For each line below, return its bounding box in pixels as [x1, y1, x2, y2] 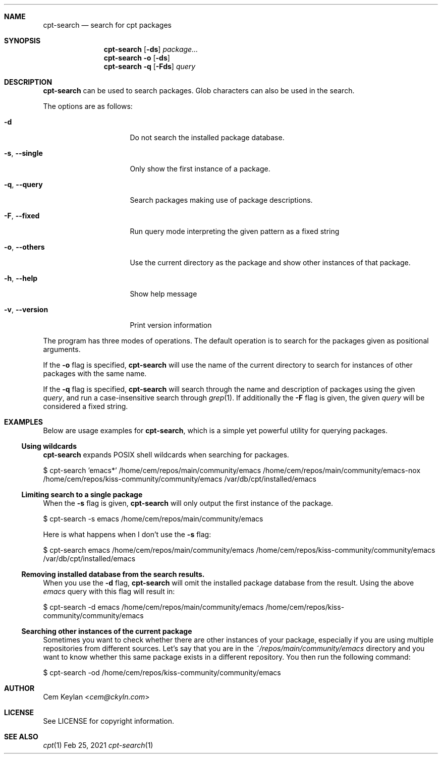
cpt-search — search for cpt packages [43, 21, 172, 29]
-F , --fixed [4, 211, 40, 220]
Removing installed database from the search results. [21, 570, 205, 578]
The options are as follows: [43, 102, 133, 110]
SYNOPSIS [4, 36, 41, 45]
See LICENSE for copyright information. [43, 717, 175, 725]
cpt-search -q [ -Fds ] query [103, 62, 196, 71]
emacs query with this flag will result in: [43, 587, 175, 596]
